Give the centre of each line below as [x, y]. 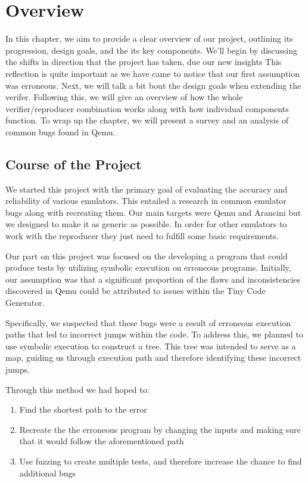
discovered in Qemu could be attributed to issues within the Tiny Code [136, 291]
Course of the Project [74, 164]
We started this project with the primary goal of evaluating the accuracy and [147, 189]
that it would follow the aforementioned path [102, 441]
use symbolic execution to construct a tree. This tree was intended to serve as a [151, 346]
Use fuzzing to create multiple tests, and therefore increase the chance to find [161, 461]
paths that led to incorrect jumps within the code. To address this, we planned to [154, 334]
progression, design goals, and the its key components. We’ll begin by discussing [151, 50]
